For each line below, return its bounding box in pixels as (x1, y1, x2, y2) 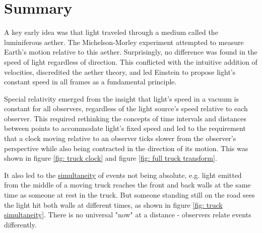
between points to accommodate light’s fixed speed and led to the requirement (4, 123, 246, 133)
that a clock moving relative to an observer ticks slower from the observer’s (4, 133, 236, 144)
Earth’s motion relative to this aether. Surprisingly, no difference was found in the (4, 46, 257, 57)
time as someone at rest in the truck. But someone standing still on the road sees (4, 190, 255, 200)
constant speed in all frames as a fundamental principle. (4, 76, 177, 87)
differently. (4, 219, 37, 229)
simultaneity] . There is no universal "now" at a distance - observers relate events (4, 209, 251, 220)
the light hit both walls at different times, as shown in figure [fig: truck (4, 199, 223, 210)
